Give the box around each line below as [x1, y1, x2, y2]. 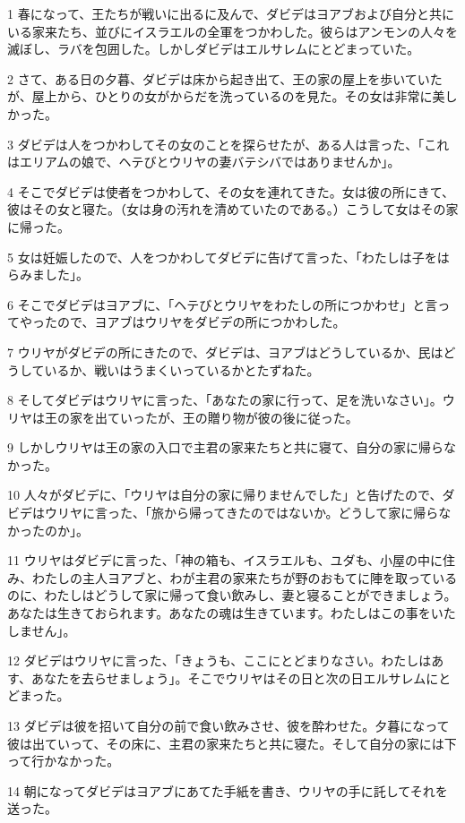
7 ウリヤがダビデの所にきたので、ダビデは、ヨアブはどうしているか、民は [7, 342, 443, 361]
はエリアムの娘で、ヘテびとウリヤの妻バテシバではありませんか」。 [7, 152, 400, 171]
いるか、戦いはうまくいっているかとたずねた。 [44, 360, 320, 379]
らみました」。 [7, 265, 89, 284]
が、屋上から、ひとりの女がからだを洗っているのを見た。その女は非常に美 [7, 87, 445, 106]
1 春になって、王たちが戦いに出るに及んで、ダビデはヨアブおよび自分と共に [7, 4, 454, 22]
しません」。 [7, 621, 76, 639]
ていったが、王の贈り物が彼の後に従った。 [107, 407, 358, 426]
